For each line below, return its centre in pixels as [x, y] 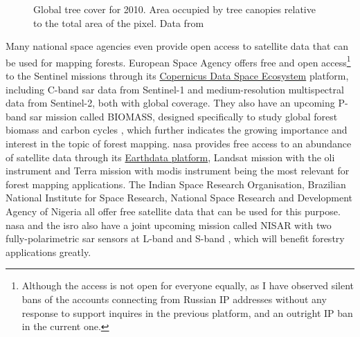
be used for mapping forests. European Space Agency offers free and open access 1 [178, 61]
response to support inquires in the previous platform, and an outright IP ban [187, 312]
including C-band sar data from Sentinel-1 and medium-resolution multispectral [175, 89]
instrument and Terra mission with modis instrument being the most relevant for [178, 171]
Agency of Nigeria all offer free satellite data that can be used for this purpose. [173, 211]
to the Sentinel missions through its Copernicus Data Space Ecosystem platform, [177, 76]
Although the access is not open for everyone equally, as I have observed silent [188, 285]
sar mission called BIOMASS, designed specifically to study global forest [184, 116]
